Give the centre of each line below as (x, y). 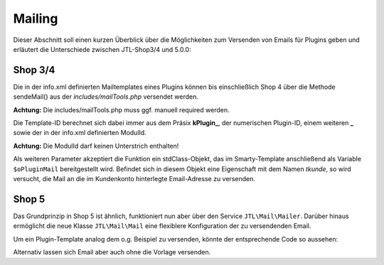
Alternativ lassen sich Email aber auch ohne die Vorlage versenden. (112, 252)
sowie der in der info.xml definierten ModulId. (80, 133)
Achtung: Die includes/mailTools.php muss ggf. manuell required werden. (121, 109)
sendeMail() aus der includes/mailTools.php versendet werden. (106, 97)
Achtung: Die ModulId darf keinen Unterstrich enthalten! (96, 146)
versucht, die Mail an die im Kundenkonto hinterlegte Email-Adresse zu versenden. (134, 178)
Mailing (36, 18)
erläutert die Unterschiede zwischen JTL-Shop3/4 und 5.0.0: (102, 49)
